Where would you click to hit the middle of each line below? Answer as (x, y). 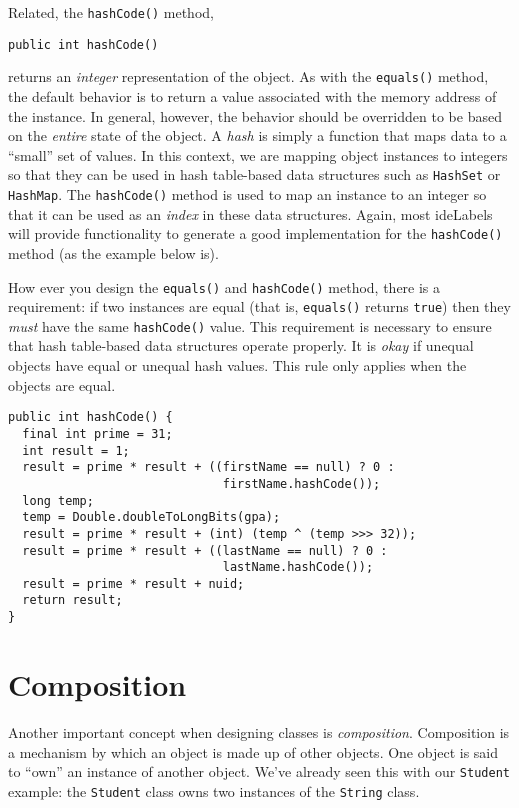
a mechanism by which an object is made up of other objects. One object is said (253, 751)
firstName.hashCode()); (301, 483)
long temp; (58, 500)
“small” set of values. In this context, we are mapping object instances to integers (258, 154)
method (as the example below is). (113, 252)
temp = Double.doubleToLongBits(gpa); (151, 517)
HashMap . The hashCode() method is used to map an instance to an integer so (247, 194)
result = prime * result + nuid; (133, 583)
